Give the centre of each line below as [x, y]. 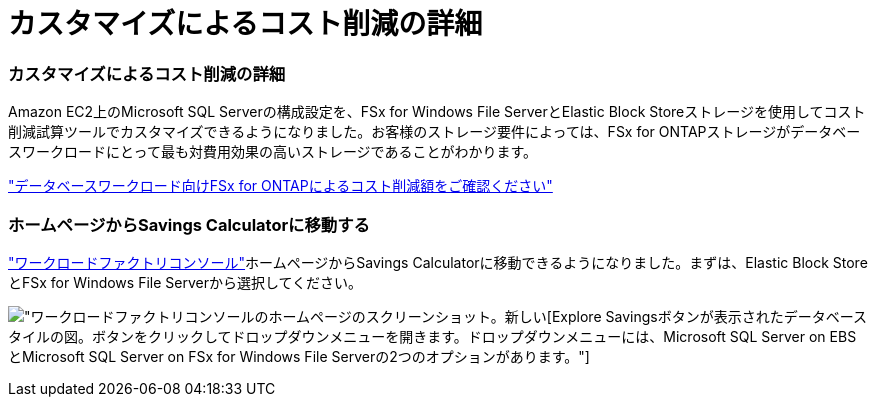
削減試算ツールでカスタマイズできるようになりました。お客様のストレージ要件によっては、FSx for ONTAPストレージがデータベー [434, 132]
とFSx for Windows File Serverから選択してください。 [185, 282]
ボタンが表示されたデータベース [762, 316]
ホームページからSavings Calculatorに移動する [189, 224]
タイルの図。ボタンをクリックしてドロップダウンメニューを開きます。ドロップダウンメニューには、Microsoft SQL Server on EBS [432, 336]
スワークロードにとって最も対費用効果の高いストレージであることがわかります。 [273, 152]
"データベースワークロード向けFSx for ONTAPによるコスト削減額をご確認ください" [280, 186]
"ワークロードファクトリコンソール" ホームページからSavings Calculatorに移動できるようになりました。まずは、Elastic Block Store [438, 262]
